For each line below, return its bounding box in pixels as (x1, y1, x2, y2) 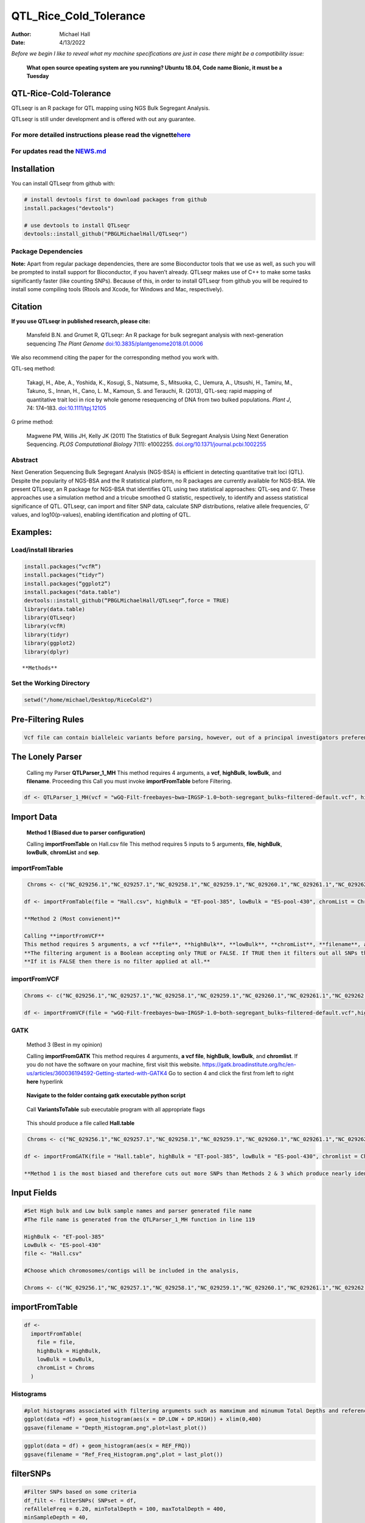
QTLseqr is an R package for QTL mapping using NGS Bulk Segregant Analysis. (11, 104, 210, 112)
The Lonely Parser (11, 752, 82, 762)
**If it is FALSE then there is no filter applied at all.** (24, 958, 210, 965)
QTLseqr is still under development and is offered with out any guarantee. (11, 116, 196, 123)
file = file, (36, 1339, 76, 1346)
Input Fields (11, 1188, 57, 1198)
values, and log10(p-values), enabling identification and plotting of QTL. (11, 511, 191, 518)
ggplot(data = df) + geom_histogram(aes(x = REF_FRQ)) (24, 1443, 191, 1449)
